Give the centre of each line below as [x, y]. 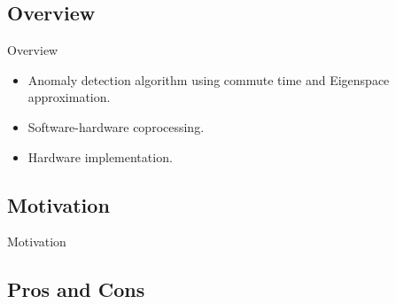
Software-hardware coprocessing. [116, 126]
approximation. [69, 97]
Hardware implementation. [100, 156]
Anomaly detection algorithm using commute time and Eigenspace [209, 79]
